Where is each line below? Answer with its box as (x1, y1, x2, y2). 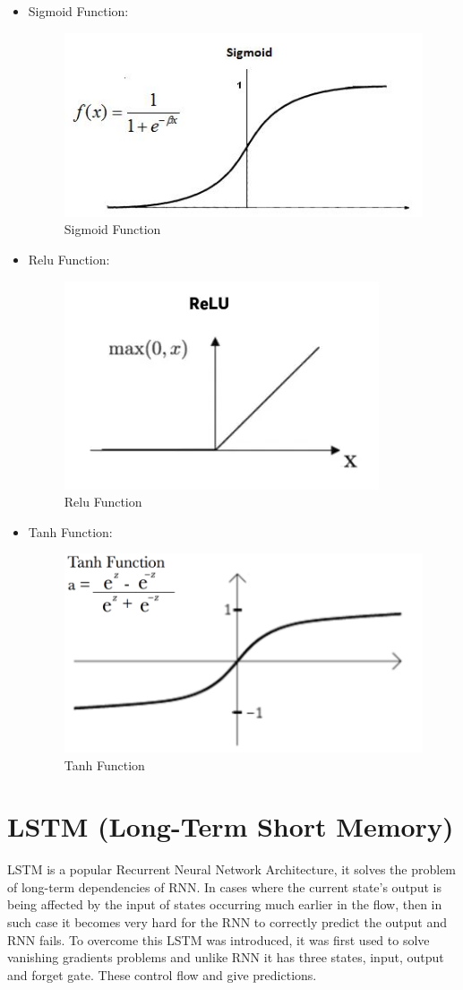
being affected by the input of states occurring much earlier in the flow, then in (7, 895, 442, 914)
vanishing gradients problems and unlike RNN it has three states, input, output (7, 948, 444, 967)
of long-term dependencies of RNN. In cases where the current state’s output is (7, 877, 442, 896)
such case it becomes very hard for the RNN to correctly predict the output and (7, 913, 448, 932)
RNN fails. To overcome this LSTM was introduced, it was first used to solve (7, 930, 430, 949)
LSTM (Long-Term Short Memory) (7, 808, 454, 845)
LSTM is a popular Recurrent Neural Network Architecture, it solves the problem (7, 860, 457, 879)
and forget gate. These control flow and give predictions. (7, 965, 317, 984)
